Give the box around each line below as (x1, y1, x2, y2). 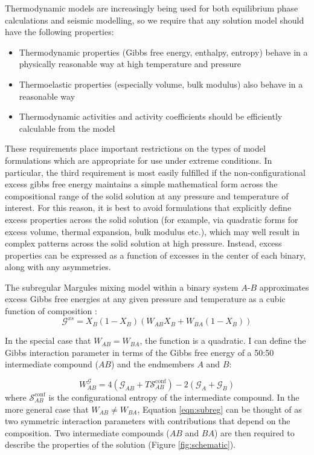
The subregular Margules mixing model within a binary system (5, 280, 239, 293)
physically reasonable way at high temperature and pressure (19, 57, 242, 70)
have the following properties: (5, 25, 114, 38)
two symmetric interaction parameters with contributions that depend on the (5, 415, 290, 427)
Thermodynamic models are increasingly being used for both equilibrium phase (5, 2, 298, 14)
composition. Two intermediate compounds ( (5, 426, 170, 439)
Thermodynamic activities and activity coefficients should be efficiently (19, 110, 283, 123)
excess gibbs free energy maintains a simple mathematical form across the (5, 178, 278, 190)
